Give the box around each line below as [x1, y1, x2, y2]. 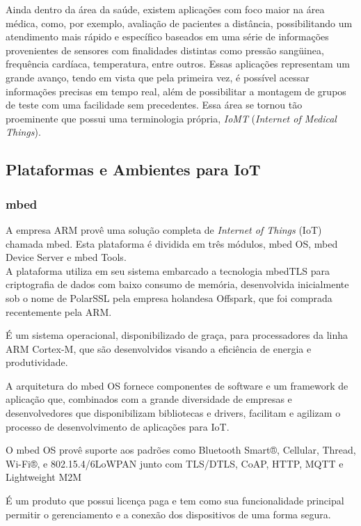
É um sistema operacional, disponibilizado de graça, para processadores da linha [6, 328, 348, 342]
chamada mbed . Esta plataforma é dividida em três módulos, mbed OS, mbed [6, 236, 338, 250]
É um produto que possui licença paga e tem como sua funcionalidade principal [6, 493, 344, 508]
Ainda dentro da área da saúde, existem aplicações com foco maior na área [6, 2, 325, 16]
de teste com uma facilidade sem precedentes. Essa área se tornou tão [6, 97, 303, 112]
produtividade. [6, 355, 68, 369]
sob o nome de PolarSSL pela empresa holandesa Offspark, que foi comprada [6, 290, 332, 305]
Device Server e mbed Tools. [6, 250, 127, 264]
